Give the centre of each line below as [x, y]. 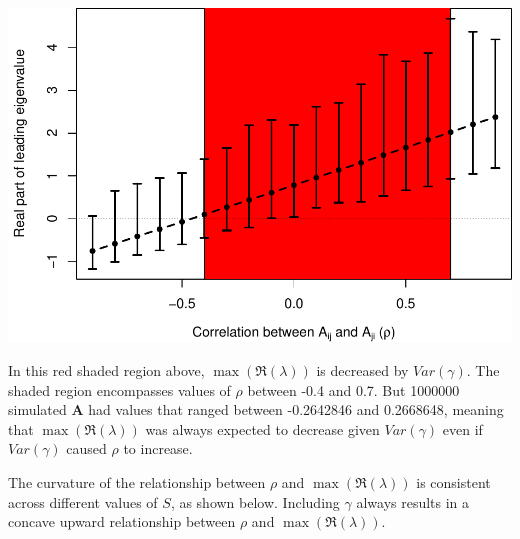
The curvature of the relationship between [137, 481]
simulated [37, 409]
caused [86, 448]
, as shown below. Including [255, 501]
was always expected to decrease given [262, 428]
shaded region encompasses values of [119, 389]
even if [462, 428]
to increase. [158, 448]
